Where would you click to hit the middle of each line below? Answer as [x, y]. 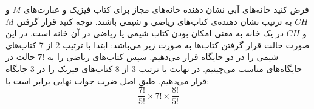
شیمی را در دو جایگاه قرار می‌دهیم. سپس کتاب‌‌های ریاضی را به [163, 57]
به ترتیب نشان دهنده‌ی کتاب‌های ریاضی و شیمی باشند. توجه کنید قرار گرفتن [154, 21]
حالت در [20, 57]
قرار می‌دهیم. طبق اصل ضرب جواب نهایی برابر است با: [108, 80]
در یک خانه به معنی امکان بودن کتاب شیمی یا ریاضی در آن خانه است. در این [145, 33]
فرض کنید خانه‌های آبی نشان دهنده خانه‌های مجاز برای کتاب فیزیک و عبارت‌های [166, 9]
